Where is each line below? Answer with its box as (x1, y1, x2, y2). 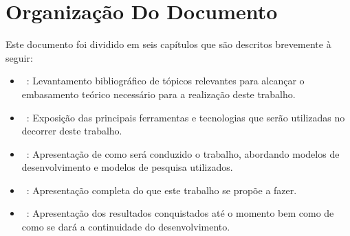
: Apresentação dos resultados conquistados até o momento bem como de (26, 206, 334, 220)
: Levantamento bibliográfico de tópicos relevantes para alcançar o (26, 73, 305, 88)
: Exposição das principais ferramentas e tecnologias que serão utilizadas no (26, 110, 345, 124)
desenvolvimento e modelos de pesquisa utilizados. (21, 160, 233, 174)
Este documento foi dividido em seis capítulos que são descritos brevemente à (6, 37, 331, 51)
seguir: (6, 50, 33, 64)
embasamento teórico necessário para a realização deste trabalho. (21, 86, 296, 101)
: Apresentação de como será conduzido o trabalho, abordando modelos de (26, 146, 340, 161)
